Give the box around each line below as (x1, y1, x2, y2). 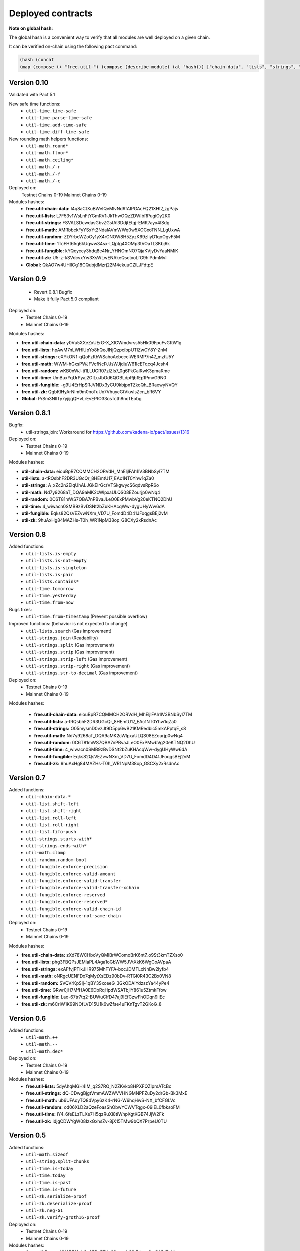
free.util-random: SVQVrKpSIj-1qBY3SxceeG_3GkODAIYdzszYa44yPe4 (21, 980, 170, 986)
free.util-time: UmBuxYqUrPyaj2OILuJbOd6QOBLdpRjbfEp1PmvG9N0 (21, 375, 167, 381)
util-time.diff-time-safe (26, 129, 90, 135)
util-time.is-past (26, 1180, 71, 1185)
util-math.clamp (26, 850, 66, 856)
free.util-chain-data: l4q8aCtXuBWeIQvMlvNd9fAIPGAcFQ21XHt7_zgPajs (26, 206, 178, 212)
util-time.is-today (26, 1166, 74, 1171)
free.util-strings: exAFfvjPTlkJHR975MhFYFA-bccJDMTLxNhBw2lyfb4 (21, 966, 169, 972)
